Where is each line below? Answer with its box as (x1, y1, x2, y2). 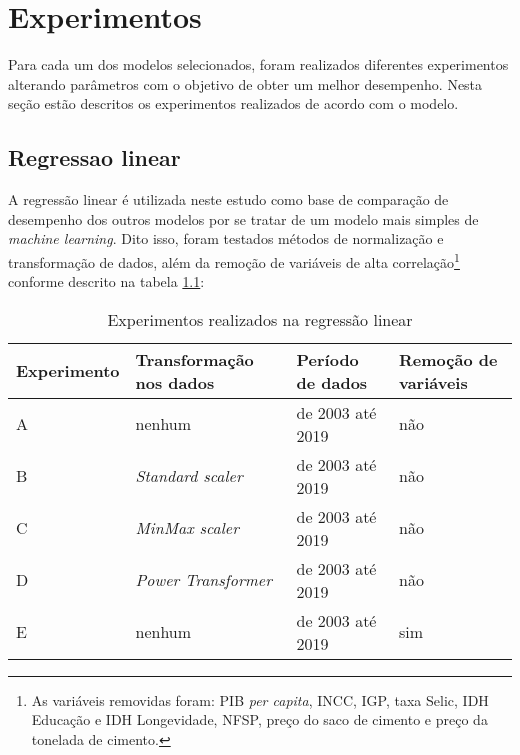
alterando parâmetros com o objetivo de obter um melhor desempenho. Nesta (8, 73, 483, 94)
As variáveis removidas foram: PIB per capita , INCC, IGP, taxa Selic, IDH (31, 689, 489, 710)
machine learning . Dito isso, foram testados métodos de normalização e (8, 228, 444, 249)
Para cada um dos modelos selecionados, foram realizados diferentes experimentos (8, 54, 509, 75)
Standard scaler (135, 464, 243, 488)
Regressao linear (8, 142, 181, 173)
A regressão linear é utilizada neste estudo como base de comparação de (8, 189, 449, 210)
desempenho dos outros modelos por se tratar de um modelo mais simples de (8, 208, 479, 229)
